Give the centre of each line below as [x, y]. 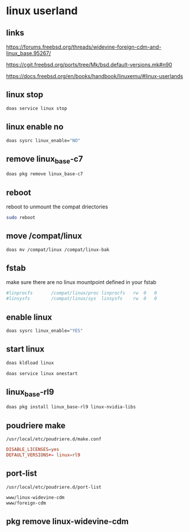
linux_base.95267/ [29, 53]
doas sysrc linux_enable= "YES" [45, 331]
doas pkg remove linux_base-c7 [45, 174]
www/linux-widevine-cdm [35, 497]
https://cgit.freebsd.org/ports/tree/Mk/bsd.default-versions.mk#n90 [89, 65]
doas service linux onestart [42, 373]
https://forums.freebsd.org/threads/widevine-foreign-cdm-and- [84, 47]
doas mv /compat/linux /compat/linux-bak [58, 250]
